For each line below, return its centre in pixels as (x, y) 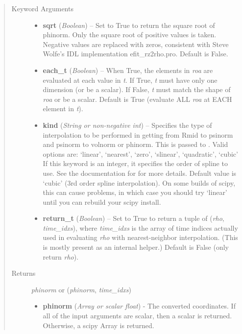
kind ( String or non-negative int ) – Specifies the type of (127, 125)
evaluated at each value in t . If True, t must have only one (130, 80)
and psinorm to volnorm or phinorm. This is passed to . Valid (135, 144)
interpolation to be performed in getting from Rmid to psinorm (138, 134)
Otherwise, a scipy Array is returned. (98, 325)
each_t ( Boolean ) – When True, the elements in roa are (128, 70)
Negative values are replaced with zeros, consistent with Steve (136, 44)
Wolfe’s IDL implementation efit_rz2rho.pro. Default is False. (135, 54)
